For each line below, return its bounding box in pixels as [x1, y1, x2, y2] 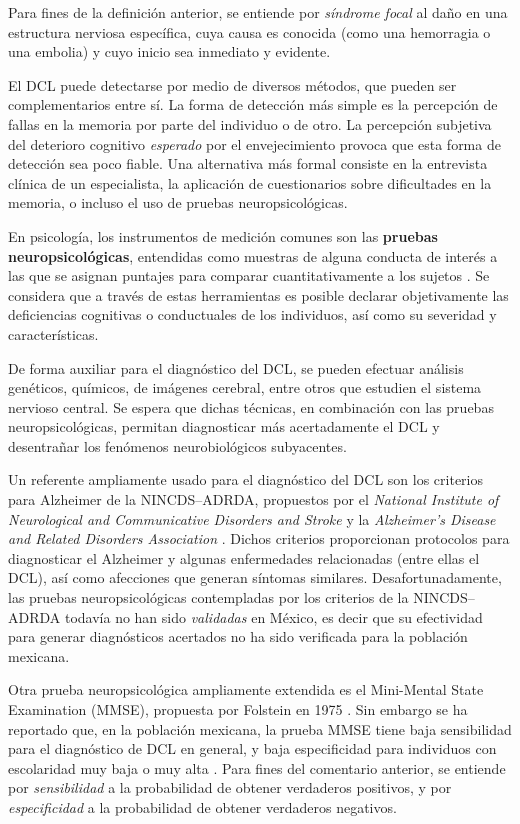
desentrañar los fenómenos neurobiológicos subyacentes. [8, 435, 347, 456]
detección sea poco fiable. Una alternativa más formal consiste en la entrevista [8, 153, 488, 174]
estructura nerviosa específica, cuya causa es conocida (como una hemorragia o [8, 21, 491, 42]
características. [8, 323, 99, 344]
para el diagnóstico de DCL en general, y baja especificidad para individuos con [8, 738, 497, 759]
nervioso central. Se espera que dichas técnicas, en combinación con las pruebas [8, 396, 494, 417]
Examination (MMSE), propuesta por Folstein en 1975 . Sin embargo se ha [8, 699, 468, 719]
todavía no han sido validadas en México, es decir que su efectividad [64, 606, 483, 627]
